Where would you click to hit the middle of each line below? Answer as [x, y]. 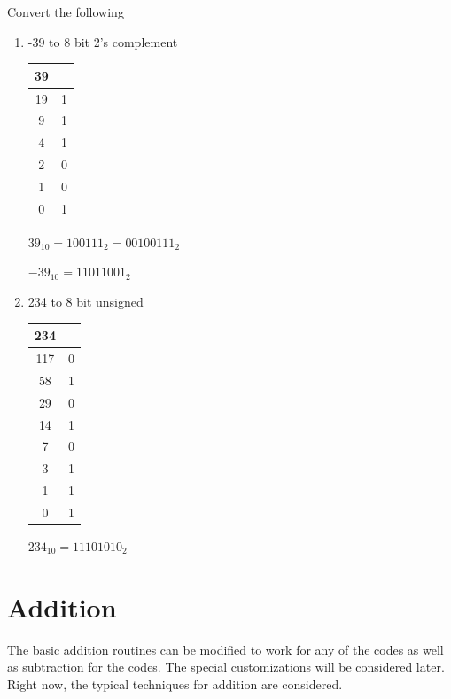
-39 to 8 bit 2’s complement [103, 41]
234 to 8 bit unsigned [86, 302]
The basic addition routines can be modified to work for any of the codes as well [225, 649]
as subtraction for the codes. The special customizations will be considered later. [226, 667]
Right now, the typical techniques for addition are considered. [175, 683]
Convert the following [66, 12]
